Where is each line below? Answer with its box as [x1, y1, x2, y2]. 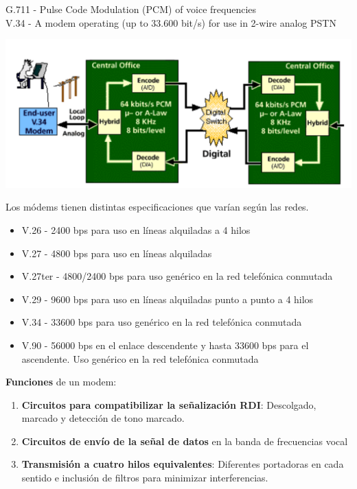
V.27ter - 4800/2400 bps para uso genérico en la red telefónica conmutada [21, 269, 333, 283]
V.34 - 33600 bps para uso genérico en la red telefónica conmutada [21, 315, 302, 329]
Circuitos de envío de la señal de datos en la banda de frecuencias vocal [21, 433, 348, 448]
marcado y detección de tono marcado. [21, 411, 185, 425]
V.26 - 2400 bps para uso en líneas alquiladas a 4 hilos [21, 222, 251, 237]
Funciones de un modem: [5, 374, 117, 389]
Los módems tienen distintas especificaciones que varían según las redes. [5, 200, 309, 214]
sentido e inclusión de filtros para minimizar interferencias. [21, 470, 268, 485]
